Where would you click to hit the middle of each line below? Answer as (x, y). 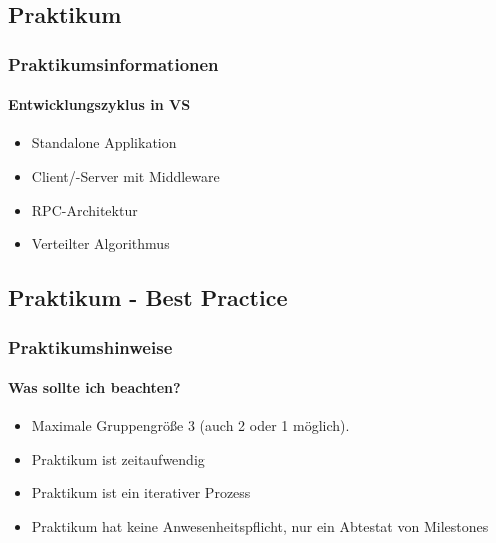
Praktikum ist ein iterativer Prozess (141, 492)
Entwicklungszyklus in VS (99, 104)
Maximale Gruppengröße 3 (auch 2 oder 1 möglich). (190, 425)
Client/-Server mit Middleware (125, 176)
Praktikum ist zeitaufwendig (118, 458)
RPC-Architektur (84, 209)
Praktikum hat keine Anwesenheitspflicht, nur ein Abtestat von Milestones (260, 526)
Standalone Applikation (104, 142)
